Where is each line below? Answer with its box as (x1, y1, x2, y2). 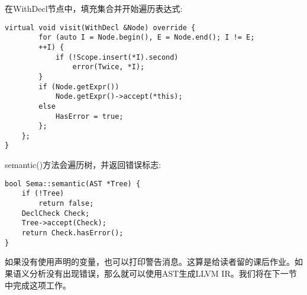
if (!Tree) (21, 189, 64, 198)
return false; (38, 199, 94, 208)
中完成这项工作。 (5, 278, 71, 291)
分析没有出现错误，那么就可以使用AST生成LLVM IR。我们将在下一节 (29, 267, 297, 279)
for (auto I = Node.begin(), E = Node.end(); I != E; (38, 33, 255, 42)
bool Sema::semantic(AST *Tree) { (5, 179, 141, 188)
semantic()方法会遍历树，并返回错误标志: (5, 158, 161, 171)
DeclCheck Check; (21, 209, 90, 218)
